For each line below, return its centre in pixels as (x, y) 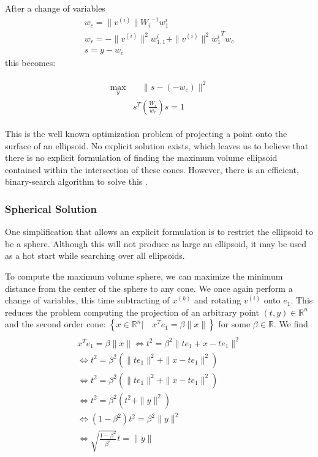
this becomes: (30, 62)
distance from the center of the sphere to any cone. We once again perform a (149, 288)
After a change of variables (55, 8)
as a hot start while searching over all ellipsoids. (95, 255)
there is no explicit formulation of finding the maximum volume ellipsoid (141, 158)
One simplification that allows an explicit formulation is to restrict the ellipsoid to (159, 232)
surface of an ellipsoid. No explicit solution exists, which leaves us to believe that (157, 145)
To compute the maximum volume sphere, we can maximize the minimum (144, 276)
